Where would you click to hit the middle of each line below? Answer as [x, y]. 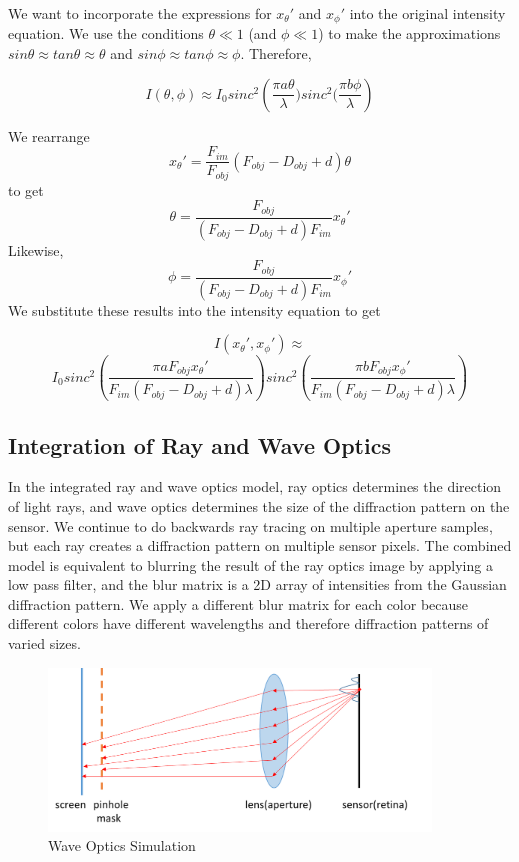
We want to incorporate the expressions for [140, 13]
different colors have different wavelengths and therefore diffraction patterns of [248, 623]
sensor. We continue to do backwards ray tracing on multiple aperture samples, [250, 525]
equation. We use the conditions [106, 33]
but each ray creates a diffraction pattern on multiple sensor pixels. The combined [260, 545]
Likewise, [36, 249]
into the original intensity [427, 13]
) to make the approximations [409, 33]
